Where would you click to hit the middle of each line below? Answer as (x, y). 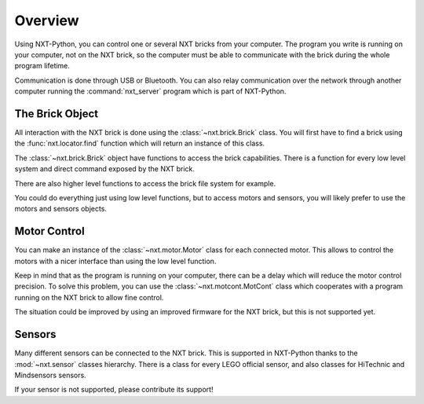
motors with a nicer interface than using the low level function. (115, 261)
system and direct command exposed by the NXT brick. (105, 169)
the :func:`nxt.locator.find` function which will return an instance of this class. (140, 143)
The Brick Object (56, 114)
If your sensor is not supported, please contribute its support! (114, 390)
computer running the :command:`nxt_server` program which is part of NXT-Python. (150, 91)
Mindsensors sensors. (50, 375)
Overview (47, 20)
